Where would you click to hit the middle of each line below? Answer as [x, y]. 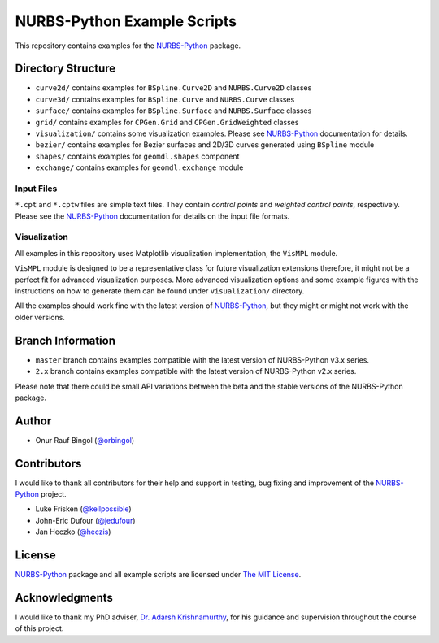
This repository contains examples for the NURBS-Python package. [128, 46]
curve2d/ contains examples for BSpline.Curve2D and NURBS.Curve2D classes [174, 88]
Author [33, 421]
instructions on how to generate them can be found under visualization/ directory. [160, 291]
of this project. [39, 628]
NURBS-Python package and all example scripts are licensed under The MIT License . [158, 575]
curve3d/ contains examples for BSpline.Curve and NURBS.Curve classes [165, 99]
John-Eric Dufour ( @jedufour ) [85, 520]
